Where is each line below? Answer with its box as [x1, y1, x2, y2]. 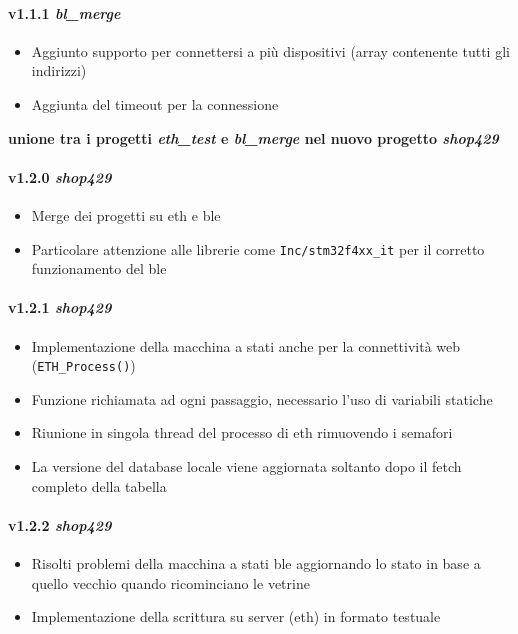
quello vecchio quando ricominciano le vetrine [31, 572, 310, 593]
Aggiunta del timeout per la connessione [31, 93, 279, 114]
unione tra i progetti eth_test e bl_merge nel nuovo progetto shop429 [8, 127, 499, 148]
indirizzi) [31, 60, 87, 81]
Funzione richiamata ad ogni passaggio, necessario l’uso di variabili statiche [31, 388, 493, 409]
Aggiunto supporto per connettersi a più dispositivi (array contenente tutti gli [31, 40, 510, 61]
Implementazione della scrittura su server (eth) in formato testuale [31, 606, 441, 627]
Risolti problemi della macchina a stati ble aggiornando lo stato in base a [31, 553, 481, 574]
